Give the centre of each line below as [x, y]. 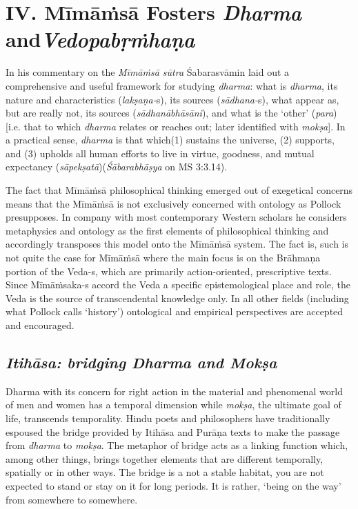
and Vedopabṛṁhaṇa [100, 39]
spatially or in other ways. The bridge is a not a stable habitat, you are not [165, 472]
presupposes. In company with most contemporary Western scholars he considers [176, 217]
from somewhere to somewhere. [72, 499]
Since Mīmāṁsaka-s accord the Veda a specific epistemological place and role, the [178, 285]
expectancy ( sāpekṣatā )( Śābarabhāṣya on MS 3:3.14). [117, 167]
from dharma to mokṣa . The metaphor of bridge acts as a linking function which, [177, 445]
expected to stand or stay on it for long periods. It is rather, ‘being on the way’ [173, 485]
